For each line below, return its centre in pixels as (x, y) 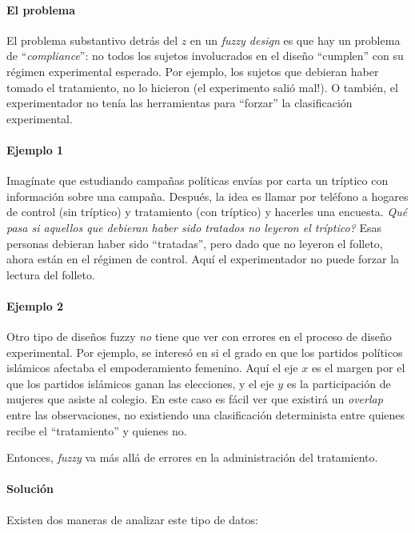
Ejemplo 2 (35, 305)
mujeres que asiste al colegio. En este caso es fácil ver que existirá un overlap (195, 399)
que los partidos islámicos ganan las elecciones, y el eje (140, 383)
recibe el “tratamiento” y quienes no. (97, 430)
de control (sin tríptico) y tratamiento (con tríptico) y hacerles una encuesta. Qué (207, 212)
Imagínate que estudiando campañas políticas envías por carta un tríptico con (198, 180)
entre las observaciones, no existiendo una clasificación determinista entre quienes (206, 415)
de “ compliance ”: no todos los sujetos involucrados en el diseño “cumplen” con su (205, 56)
